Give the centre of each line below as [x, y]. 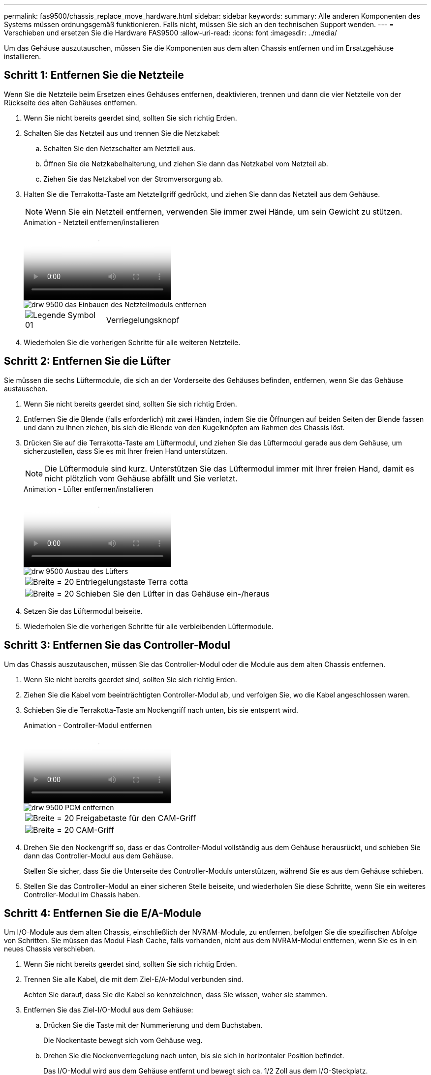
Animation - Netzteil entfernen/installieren [91, 222]
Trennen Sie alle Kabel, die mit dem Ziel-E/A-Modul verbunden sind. [134, 980]
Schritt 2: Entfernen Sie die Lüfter [87, 361]
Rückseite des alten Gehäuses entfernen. [71, 102]
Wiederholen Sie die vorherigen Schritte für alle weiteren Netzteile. [132, 342]
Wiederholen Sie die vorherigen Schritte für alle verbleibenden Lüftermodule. [149, 626]
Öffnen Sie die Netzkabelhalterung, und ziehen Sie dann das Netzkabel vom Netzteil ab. [186, 163]
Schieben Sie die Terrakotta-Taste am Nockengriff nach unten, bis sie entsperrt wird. [161, 710]
